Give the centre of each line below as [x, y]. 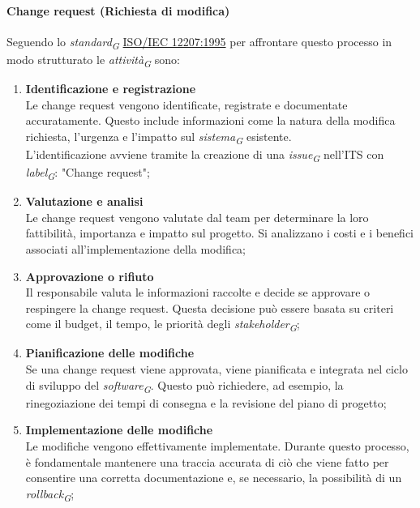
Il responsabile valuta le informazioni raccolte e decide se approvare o [198, 292]
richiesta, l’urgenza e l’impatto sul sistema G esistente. [159, 137]
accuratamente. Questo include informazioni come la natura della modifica [210, 120]
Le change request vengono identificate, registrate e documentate [186, 104]
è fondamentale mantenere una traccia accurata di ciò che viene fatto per [207, 461]
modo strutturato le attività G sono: [93, 60]
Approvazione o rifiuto [90, 276]
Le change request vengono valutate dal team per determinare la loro [197, 217]
